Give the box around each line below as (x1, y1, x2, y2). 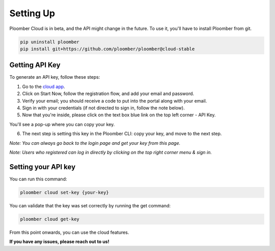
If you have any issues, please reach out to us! (9, 239, 109, 245)
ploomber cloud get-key (20, 216, 80, 222)
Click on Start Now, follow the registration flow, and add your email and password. (22, 90, 195, 97)
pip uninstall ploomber (20, 39, 80, 45)
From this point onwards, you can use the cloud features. (9, 229, 129, 235)
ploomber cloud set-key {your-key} (20, 190, 109, 195)
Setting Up (9, 8, 56, 19)
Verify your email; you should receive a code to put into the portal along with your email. (22, 98, 207, 104)
